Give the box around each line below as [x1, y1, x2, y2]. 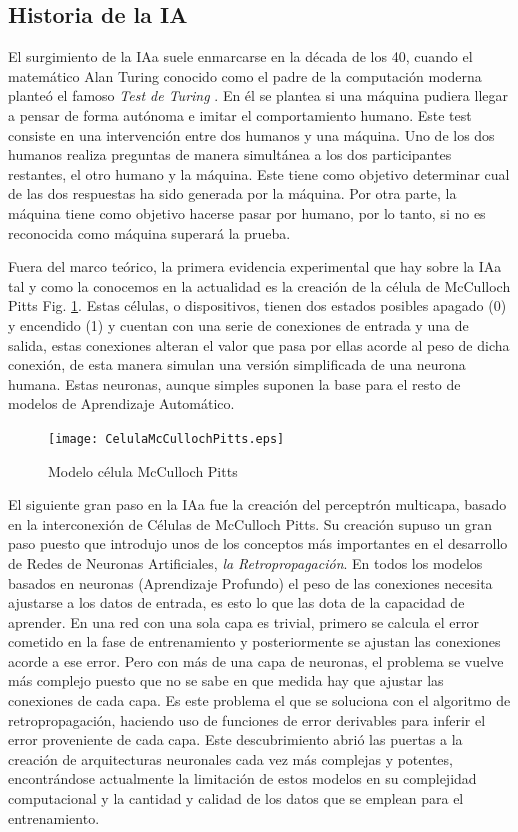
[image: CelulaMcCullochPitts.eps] [48, 431, 285, 446]
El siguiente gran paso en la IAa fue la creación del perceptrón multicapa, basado [8, 494, 507, 515]
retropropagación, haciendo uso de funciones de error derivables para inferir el [8, 709, 486, 730]
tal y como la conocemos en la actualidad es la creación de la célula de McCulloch [8, 275, 511, 296]
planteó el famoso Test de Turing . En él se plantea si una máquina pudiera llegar [8, 85, 508, 106]
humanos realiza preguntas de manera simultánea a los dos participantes [8, 144, 452, 165]
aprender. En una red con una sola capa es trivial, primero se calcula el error [8, 611, 479, 632]
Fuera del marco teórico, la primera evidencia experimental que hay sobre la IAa [8, 256, 502, 277]
